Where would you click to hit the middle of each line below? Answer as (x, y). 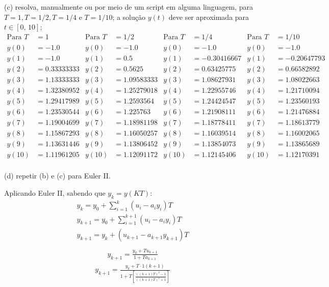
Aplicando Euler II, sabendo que (55, 192)
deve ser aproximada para (209, 17)
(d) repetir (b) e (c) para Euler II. (57, 176)
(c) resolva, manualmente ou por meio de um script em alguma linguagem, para (129, 7)
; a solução (129, 17)
